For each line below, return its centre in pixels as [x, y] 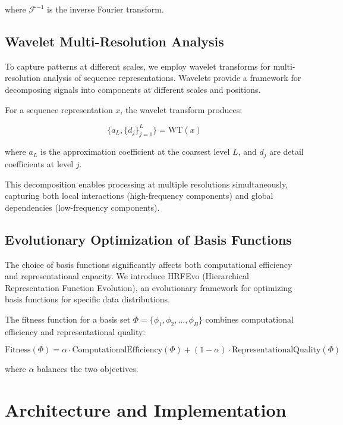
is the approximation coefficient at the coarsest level [135, 151]
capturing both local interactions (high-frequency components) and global [139, 196]
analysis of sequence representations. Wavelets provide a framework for [172, 78]
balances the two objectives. [88, 369]
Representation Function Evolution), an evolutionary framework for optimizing [149, 287]
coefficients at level [39, 163]
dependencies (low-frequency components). [82, 207]
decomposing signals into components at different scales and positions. [133, 89]
